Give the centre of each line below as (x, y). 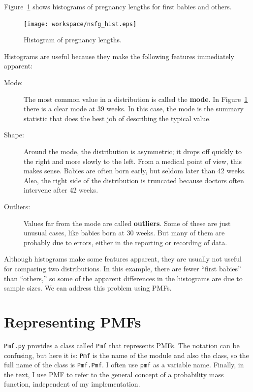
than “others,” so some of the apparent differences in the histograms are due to (123, 278)
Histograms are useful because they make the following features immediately (119, 56)
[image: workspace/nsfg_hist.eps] (80, 24)
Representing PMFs (73, 321)
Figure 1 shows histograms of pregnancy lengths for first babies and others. (118, 6)
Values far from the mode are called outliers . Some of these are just (127, 223)
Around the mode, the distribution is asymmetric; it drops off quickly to (133, 151)
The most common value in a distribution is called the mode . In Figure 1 (136, 99)
